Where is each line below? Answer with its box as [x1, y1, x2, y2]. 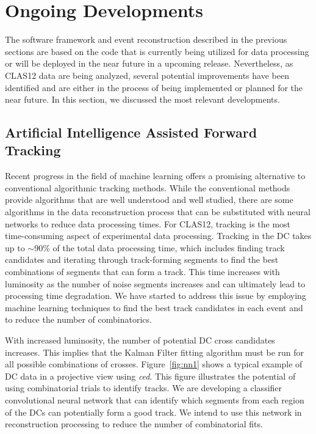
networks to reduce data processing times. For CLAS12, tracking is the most [5, 217, 291, 230]
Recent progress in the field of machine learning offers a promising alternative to [5, 169, 306, 182]
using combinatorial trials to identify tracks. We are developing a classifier [5, 381, 282, 394]
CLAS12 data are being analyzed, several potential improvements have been [5, 68, 289, 81]
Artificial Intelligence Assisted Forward [5, 123, 257, 142]
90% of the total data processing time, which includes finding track [34, 241, 285, 254]
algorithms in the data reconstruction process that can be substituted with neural [5, 205, 311, 218]
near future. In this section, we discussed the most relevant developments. [5, 93, 280, 106]
